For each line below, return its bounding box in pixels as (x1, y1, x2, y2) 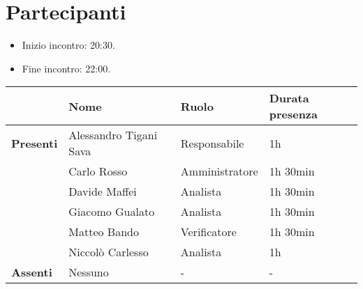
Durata (269, 90, 309, 107)
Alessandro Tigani (68, 127, 158, 143)
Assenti (11, 264, 52, 281)
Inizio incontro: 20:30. (22, 38, 115, 52)
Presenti (11, 134, 58, 151)
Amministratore (180, 163, 258, 180)
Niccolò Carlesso (68, 244, 149, 260)
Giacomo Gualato (68, 203, 155, 220)
